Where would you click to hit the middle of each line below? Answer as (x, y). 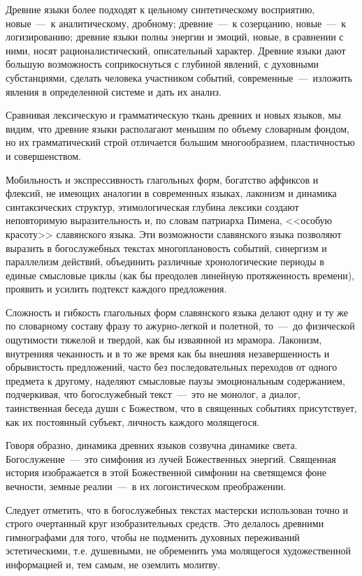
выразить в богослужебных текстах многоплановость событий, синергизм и (166, 248)
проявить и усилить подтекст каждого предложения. (116, 289)
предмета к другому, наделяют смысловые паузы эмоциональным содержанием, (175, 380)
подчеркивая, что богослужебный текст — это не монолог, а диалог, (153, 394)
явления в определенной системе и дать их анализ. (114, 91)
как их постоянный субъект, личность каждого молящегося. (133, 421)
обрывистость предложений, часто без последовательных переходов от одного (172, 367)
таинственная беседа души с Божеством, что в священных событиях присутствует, (181, 408)
